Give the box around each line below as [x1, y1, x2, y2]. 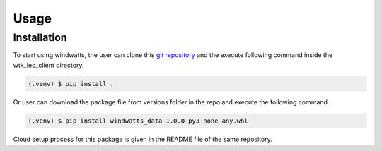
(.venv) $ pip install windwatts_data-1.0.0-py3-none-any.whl [28, 116, 248, 125]
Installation [13, 31, 67, 44]
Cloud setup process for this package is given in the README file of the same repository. [13, 135, 272, 143]
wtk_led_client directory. [13, 61, 84, 69]
